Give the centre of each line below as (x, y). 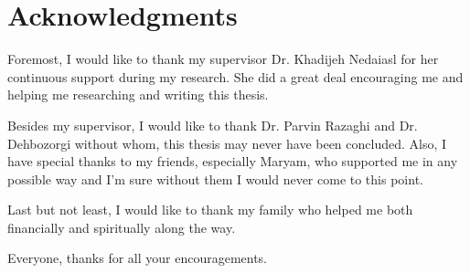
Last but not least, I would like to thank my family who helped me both (210, 210)
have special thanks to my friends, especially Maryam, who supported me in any (233, 161)
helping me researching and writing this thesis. (138, 94)
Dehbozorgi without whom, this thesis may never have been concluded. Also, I (227, 143)
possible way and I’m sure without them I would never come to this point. (215, 178)
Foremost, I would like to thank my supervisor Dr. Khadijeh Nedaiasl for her (223, 59)
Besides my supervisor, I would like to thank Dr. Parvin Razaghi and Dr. (213, 125)
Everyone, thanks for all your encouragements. (138, 258)
